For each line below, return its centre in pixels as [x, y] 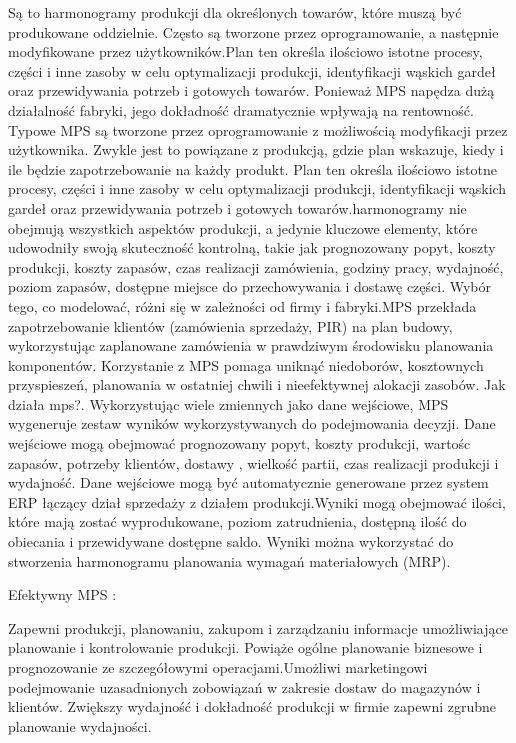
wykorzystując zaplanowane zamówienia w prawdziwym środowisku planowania [251, 345]
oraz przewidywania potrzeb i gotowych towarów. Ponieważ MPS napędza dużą [251, 90]
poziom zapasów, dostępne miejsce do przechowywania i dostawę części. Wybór [249, 286]
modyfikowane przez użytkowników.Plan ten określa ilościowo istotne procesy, [245, 51]
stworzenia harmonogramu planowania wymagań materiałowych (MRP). [229, 560]
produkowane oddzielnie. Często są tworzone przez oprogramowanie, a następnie [253, 31]
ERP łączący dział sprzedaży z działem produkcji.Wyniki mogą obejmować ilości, [257, 501]
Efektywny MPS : [62, 594]
